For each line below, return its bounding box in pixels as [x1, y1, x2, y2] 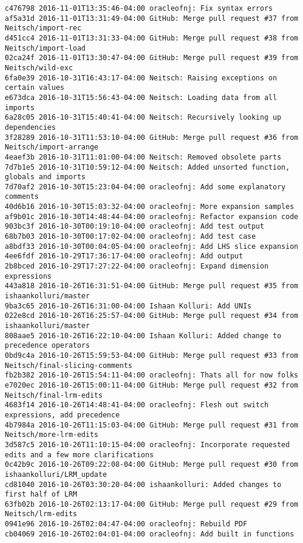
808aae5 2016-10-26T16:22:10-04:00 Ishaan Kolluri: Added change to [5, 331, 282, 340]
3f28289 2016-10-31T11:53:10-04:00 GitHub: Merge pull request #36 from [5, 133, 298, 142]
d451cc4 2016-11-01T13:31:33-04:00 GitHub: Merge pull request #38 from [5, 33, 298, 42]
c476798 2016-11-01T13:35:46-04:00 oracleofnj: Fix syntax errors [5, 4, 273, 13]
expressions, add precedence [5, 410, 120, 419]
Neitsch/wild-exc [5, 63, 73, 72]
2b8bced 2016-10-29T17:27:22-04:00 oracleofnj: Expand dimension [5, 262, 269, 271]
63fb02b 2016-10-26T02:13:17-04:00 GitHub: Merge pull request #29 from [5, 500, 298, 508]
